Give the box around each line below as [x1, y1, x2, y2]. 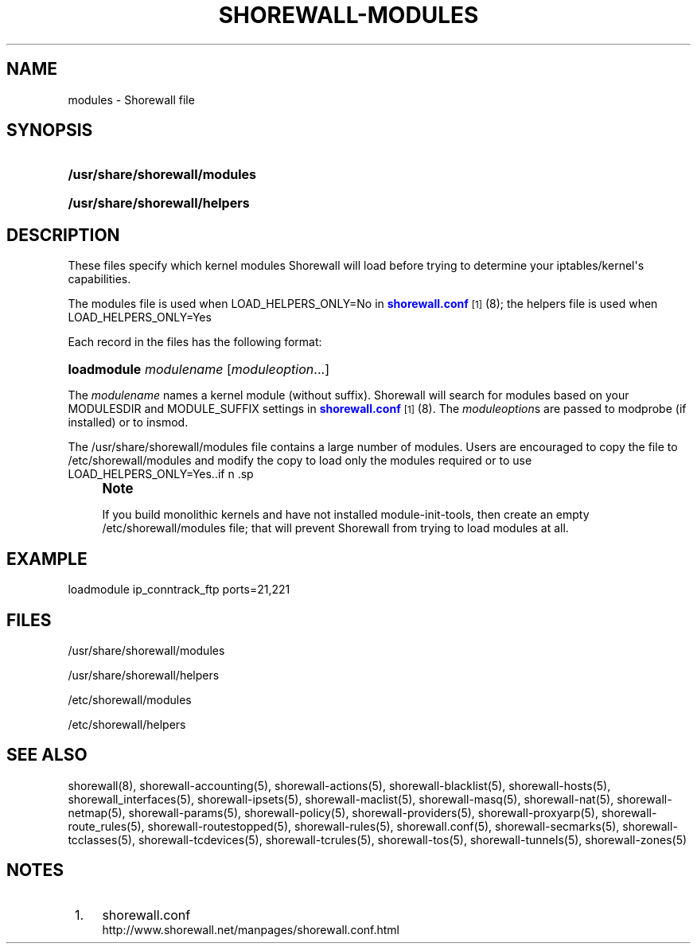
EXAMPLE [6, 548, 88, 569]
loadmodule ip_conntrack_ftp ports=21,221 [68, 582, 290, 597]
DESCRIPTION [6, 224, 120, 245]
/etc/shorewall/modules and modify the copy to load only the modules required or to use [68, 454, 532, 468]
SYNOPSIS [6, 120, 93, 141]
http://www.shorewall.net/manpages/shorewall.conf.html [102, 922, 399, 936]
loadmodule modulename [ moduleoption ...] [68, 361, 329, 378]
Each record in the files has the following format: [68, 335, 322, 349]
